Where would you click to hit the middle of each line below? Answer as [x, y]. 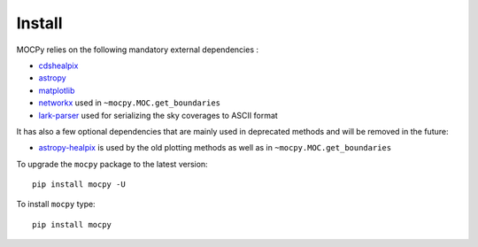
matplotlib [57, 90]
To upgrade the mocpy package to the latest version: [112, 164]
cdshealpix [58, 66]
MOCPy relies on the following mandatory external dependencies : [138, 50]
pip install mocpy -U [79, 185]
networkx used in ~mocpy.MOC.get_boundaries [130, 103]
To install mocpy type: [56, 205]
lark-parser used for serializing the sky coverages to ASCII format [158, 115]
